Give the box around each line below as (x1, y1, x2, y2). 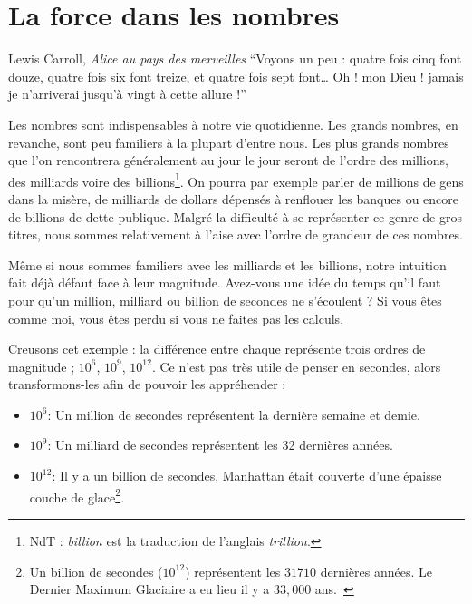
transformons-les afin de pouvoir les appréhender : (8, 375, 286, 394)
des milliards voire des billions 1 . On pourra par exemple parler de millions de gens (8, 169, 464, 190)
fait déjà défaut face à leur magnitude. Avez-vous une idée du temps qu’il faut (8, 273, 441, 292)
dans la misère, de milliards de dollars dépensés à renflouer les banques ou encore (8, 189, 459, 208)
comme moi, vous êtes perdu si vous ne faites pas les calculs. (8, 308, 344, 327)
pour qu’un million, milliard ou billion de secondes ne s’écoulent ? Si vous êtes (8, 290, 442, 309)
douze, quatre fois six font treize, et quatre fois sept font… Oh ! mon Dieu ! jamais (8, 66, 464, 85)
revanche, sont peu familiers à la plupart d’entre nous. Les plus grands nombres (8, 132, 449, 151)
